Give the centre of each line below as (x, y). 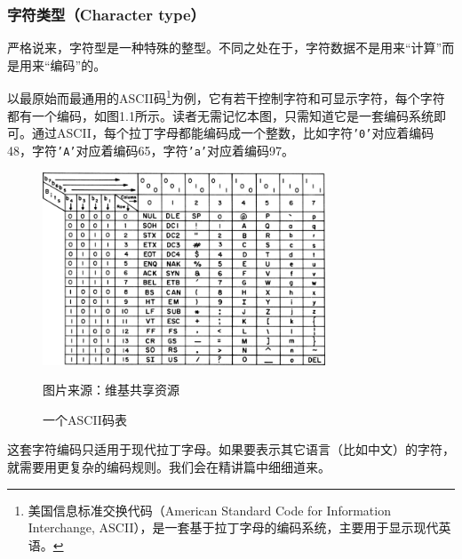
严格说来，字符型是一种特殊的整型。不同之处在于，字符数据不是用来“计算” (225, 48)
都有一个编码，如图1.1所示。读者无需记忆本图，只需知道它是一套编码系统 (220, 115)
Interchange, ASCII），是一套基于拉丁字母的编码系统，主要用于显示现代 (233, 527)
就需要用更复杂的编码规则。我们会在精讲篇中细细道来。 (169, 466)
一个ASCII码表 (85, 419)
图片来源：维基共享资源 (111, 390)
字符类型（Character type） (106, 14)
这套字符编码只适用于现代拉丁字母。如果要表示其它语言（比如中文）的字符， (231, 449)
